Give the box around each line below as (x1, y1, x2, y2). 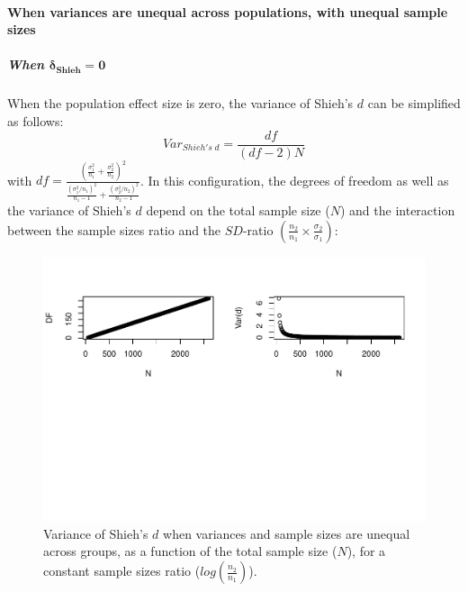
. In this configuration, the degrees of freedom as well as (139, 170, 449, 189)
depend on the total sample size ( (146, 201, 330, 220)
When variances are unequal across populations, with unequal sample (7, 2, 448, 21)
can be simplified (367, 94, 461, 113)
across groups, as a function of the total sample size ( (43, 542, 337, 560)
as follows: (7, 111, 64, 130)
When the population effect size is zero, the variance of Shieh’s (7, 94, 354, 113)
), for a (346, 542, 386, 560)
